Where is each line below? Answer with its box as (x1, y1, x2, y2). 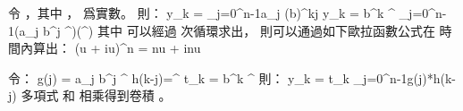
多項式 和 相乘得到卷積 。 (21, 86, 172, 105)
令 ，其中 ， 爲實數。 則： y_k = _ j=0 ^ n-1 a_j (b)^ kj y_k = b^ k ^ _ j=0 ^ (8, 4, 436, 21)
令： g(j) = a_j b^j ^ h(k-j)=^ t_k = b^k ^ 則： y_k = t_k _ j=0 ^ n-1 (8, 68, 408, 87)
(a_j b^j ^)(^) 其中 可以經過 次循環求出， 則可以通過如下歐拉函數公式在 (14, 21, 435, 39)
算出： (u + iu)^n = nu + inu (32, 38, 201, 57)
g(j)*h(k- (407, 68, 457, 87)
